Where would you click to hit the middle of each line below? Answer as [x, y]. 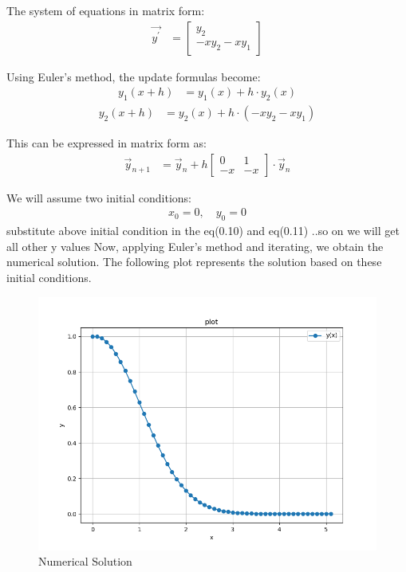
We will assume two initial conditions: [99, 197]
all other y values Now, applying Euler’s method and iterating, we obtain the [195, 246]
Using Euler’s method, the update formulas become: [134, 76]
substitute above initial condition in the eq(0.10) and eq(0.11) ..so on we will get [203, 231]
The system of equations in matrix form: [106, 10]
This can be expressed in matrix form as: [106, 143]
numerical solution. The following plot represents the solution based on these [194, 262]
